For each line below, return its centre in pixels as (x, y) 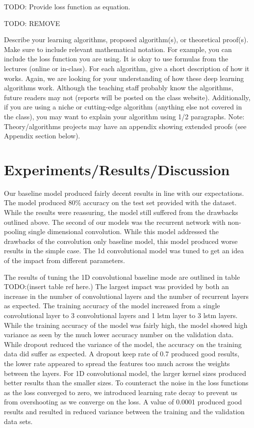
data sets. (18, 421)
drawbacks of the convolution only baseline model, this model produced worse (121, 241)
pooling (15, 231)
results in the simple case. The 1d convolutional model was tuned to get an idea (124, 251)
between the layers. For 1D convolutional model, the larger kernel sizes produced (125, 373)
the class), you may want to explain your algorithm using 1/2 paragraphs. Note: (124, 116)
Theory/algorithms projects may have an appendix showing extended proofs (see (125, 126)
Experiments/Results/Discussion (117, 169)
